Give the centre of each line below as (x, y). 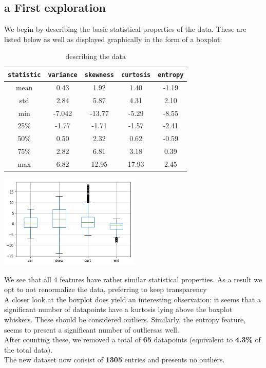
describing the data (96, 56)
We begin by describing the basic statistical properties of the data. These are (125, 29)
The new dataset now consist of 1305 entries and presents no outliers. (115, 360)
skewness (99, 75)
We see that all (28, 279)
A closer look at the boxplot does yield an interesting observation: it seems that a (132, 299)
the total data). (28, 349)
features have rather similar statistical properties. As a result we (161, 279)
